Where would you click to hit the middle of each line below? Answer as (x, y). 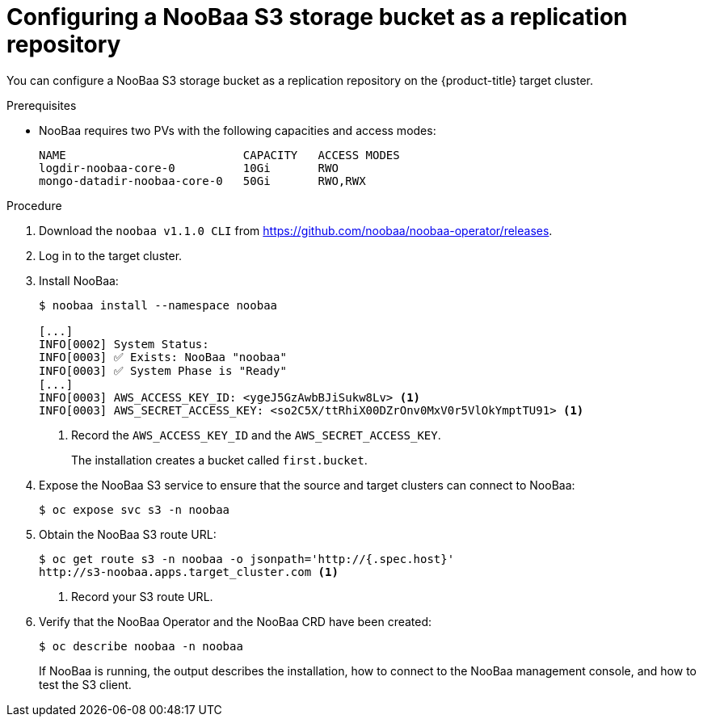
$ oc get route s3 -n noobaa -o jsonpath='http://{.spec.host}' (247, 559)
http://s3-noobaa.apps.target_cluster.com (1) (189, 572)
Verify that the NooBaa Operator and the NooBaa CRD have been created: (236, 621)
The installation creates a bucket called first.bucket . (219, 460)
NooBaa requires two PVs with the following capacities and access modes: (238, 130)
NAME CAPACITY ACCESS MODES (219, 155)
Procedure (34, 205)
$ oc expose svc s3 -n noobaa (135, 509)
